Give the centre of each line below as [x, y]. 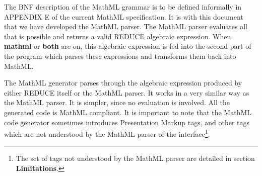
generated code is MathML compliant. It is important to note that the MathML [128, 112]
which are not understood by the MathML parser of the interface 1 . [107, 133]
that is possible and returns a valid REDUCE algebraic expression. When [118, 36]
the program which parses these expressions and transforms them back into [120, 56]
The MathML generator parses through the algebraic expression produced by [123, 83]
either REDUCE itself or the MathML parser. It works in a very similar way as [127, 92]
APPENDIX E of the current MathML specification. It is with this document [124, 16]
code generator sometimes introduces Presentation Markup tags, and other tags [127, 122]
